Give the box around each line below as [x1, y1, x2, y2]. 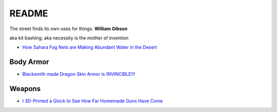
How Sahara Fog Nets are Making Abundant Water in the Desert [22, 44, 157, 51]
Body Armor [9, 58, 49, 66]
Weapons [9, 84, 41, 93]
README [9, 8, 48, 19]
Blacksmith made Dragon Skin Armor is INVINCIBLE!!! [22, 71, 135, 77]
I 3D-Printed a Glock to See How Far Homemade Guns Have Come [22, 98, 163, 104]
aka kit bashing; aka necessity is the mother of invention [9, 35, 129, 41]
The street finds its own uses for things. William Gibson [9, 26, 128, 32]
